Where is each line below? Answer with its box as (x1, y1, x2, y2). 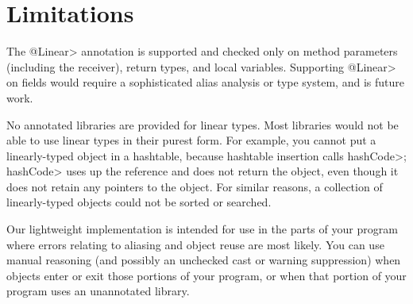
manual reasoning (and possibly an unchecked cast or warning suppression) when (6, 252, 401, 268)
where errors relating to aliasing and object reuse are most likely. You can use (6, 236, 384, 252)
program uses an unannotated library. (6, 283, 190, 299)
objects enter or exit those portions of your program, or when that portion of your (6, 267, 407, 283)
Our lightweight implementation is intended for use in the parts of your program (6, 221, 398, 237)
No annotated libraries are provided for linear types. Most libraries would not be (6, 116, 399, 133)
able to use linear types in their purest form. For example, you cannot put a (6, 132, 376, 148)
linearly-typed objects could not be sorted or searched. (6, 194, 272, 210)
